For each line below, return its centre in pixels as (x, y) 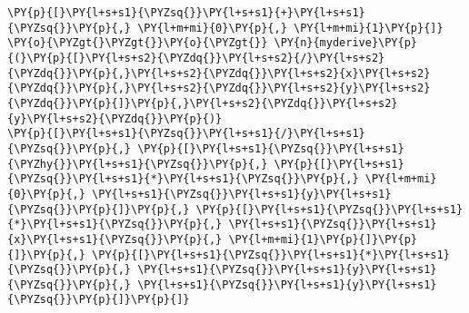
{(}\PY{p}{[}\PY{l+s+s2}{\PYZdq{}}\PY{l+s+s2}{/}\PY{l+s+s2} (196, 58)
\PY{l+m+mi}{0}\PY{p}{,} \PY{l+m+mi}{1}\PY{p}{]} (290, 28)
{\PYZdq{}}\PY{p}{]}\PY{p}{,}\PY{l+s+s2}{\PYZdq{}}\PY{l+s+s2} (203, 103)
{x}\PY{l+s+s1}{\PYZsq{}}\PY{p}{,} (115, 239)
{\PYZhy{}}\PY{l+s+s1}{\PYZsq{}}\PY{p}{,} (138, 164)
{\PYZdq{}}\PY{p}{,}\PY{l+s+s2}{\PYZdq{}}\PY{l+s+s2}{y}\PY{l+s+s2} (219, 88)
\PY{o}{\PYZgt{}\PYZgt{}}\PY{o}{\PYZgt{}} (138, 43)
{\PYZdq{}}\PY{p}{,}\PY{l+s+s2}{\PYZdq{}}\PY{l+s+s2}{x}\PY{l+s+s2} (219, 73)
